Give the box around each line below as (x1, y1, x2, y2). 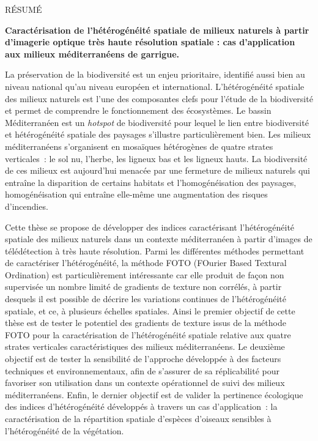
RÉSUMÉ (5, 3, 42, 15)
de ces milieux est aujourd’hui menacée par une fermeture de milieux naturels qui (5, 164, 310, 177)
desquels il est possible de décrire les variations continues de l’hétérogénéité (5, 292, 286, 305)
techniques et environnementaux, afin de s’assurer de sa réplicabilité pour (5, 364, 279, 377)
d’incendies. (5, 199, 48, 212)
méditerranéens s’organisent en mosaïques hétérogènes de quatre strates (5, 139, 273, 152)
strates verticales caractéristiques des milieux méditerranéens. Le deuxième (5, 340, 285, 353)
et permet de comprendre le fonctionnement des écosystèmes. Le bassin (5, 104, 272, 117)
